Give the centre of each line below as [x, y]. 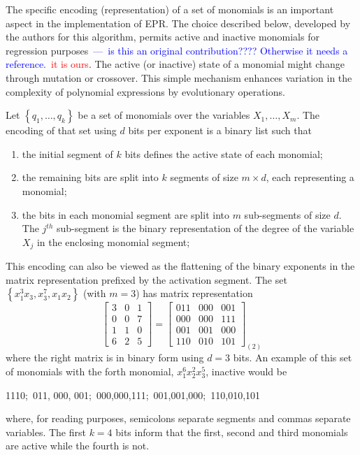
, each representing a [310, 177]
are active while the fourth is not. [78, 446]
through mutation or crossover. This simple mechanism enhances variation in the [179, 77]
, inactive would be [246, 371]
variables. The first [46, 432]
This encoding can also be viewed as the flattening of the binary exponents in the [180, 266]
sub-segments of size [287, 214]
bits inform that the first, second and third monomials [232, 432]
